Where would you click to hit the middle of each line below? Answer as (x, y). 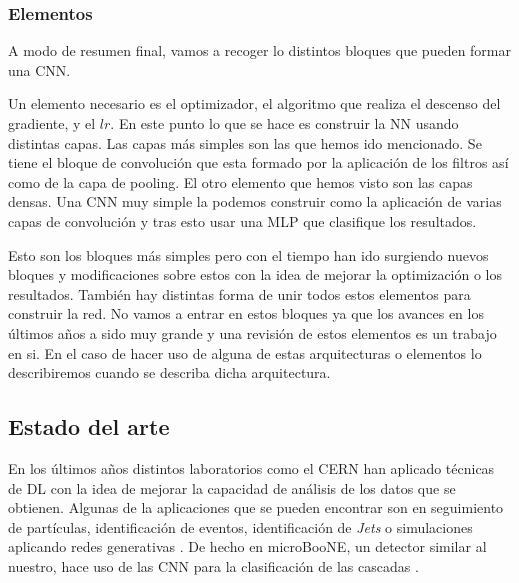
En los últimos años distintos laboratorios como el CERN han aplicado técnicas (251, 467)
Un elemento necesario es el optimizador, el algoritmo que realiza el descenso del (254, 103)
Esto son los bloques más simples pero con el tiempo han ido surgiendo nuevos (248, 254)
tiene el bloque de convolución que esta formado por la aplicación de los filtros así (258, 162)
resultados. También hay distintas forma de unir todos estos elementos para (239, 293)
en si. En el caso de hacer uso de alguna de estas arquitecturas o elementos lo (245, 352)
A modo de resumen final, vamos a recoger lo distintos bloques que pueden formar (260, 50)
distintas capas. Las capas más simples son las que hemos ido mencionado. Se (245, 142)
